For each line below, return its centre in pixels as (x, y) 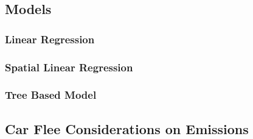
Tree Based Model (51, 95)
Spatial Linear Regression (69, 67)
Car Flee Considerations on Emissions (127, 128)
